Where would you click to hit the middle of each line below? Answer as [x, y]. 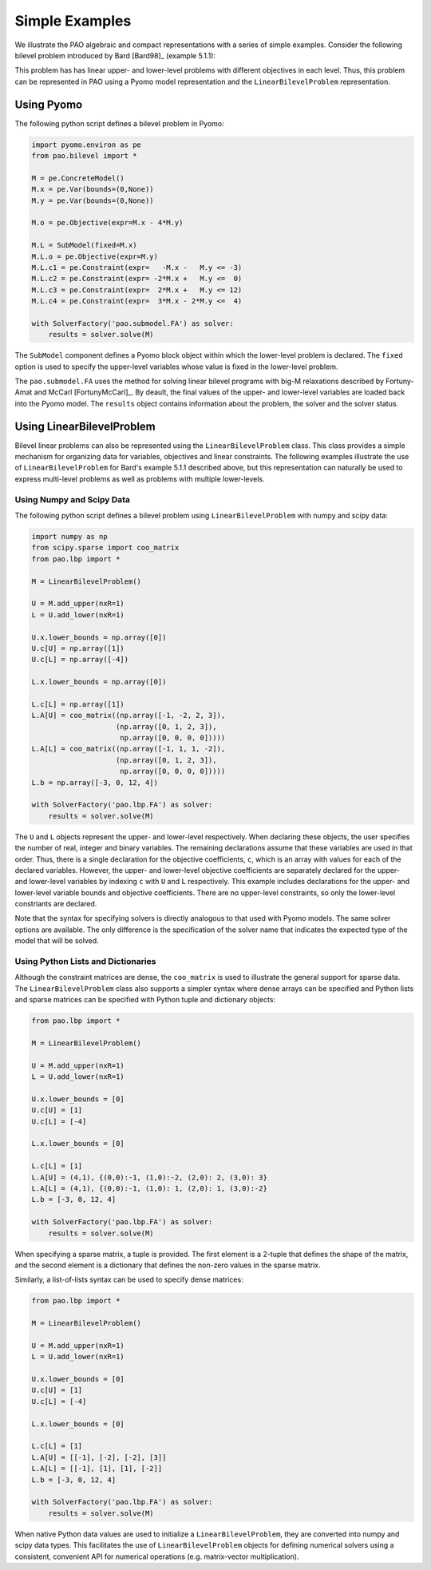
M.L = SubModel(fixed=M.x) [84, 245]
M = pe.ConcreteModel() [78, 178]
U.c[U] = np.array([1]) [78, 648]
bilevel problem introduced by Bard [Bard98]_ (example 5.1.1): [115, 55]
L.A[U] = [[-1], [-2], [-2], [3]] [99, 1457]
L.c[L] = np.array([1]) [78, 704]
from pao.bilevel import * [84, 156]
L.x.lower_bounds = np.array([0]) [99, 682]
